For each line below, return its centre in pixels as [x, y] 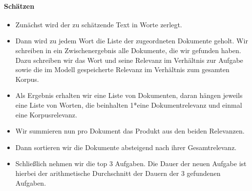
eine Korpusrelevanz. [46, 114]
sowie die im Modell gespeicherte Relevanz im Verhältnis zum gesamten [122, 69]
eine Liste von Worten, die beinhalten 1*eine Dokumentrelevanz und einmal [129, 105]
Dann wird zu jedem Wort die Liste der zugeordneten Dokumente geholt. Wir [132, 41]
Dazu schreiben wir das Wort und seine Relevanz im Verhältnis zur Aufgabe [129, 60]
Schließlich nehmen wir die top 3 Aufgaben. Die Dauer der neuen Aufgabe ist [131, 163]
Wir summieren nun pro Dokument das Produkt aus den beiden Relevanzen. [130, 131]
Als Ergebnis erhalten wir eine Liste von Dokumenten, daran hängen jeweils [129, 95]
